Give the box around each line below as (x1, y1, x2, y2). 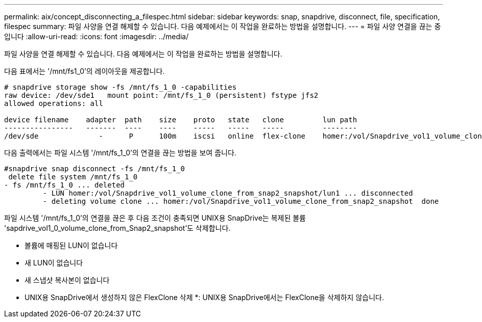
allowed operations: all (4, 99, 103, 108)
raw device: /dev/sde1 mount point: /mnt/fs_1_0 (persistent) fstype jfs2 (4, 91, 319, 99)
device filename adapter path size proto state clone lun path (4, 116, 357, 124)
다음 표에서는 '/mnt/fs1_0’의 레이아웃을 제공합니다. (4, 67, 165, 75)
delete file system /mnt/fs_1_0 (8, 173, 138, 181)
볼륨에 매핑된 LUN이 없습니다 (25, 241, 118, 250)
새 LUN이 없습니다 (25, 258, 83, 267)
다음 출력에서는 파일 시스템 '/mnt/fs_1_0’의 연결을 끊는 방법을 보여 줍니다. (4, 148, 236, 157)
